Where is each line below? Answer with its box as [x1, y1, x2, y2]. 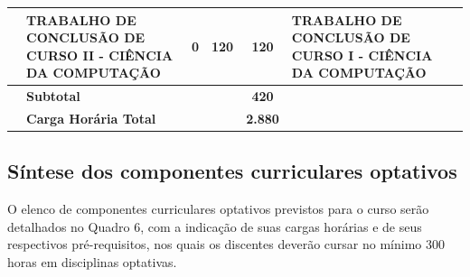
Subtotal [26, 87, 80, 106]
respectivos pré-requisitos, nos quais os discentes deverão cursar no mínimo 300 [7, 235, 445, 254]
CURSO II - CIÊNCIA [26, 45, 174, 64]
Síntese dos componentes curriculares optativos [7, 157, 457, 185]
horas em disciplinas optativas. [7, 253, 177, 272]
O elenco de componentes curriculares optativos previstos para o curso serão [7, 199, 429, 218]
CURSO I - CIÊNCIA [291, 45, 433, 64]
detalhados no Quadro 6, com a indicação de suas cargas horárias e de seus [7, 217, 422, 235]
